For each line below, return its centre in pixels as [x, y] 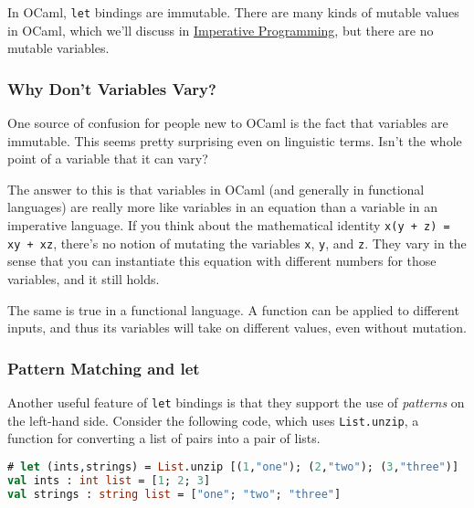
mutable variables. [58, 48]
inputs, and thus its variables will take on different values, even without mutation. [237, 328]
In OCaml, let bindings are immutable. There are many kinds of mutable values [233, 12]
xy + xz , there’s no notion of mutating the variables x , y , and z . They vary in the [237, 243]
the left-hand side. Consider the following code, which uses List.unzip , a [213, 420]
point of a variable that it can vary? [108, 159]
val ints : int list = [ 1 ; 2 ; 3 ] [109, 480]
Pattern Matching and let [104, 368]
